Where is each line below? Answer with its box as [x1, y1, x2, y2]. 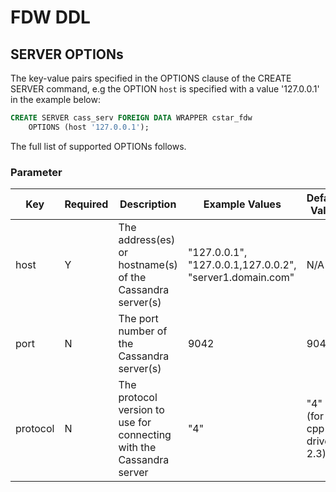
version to [118, 403, 165, 417]
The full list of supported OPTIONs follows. [10, 140, 187, 152]
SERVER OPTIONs [10, 46, 124, 63]
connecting [118, 428, 172, 442]
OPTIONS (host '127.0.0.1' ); [28, 122, 150, 132]
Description [119, 197, 177, 211]
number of [118, 324, 168, 338]
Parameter [10, 165, 63, 179]
